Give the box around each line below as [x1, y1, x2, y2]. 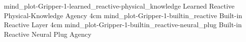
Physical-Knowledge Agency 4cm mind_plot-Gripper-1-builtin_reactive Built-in [4, 10, 243, 20]
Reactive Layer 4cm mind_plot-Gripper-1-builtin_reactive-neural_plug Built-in [4, 20, 242, 30]
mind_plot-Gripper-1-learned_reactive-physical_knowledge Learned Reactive [4, 1, 235, 10]
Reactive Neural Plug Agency [4, 29, 92, 39]
